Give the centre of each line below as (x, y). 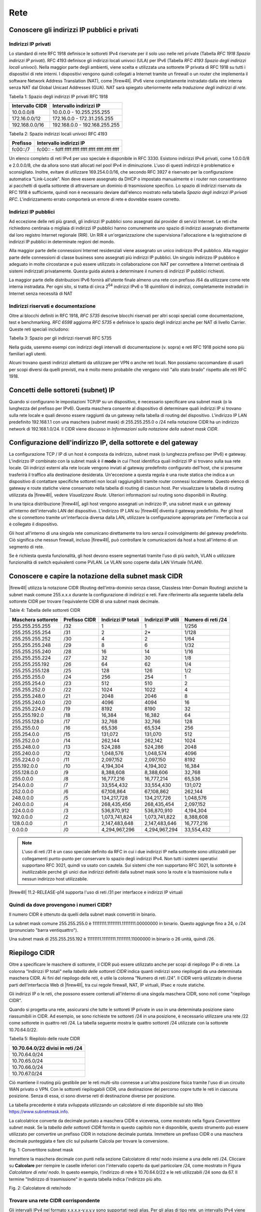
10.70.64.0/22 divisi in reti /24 (47, 1048)
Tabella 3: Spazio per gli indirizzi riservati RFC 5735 (60, 338)
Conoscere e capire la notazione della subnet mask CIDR (96, 576)
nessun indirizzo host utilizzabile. (55, 879)
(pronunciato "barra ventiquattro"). (43, 930)
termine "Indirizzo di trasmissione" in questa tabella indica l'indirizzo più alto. (86, 1179)
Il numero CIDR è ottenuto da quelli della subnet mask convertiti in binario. (83, 914)
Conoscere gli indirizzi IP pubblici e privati (74, 30)
